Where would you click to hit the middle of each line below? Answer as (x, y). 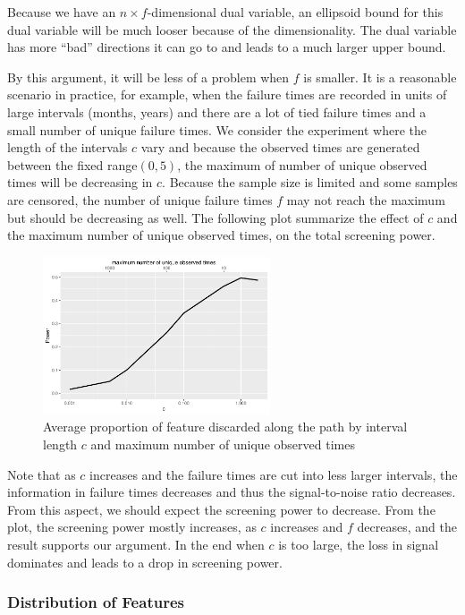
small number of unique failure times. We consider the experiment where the (217, 129)
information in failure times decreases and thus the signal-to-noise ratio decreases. (232, 492)
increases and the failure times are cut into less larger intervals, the (274, 474)
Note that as (42, 474)
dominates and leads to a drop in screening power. (145, 562)
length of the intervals (68, 147)
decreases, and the (407, 527)
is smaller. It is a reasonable (380, 77)
